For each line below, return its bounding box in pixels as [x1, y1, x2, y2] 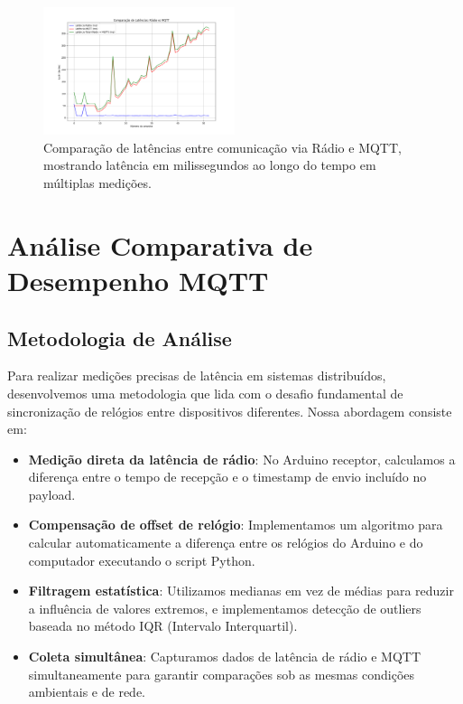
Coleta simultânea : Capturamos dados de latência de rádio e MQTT [28, 647, 421, 666]
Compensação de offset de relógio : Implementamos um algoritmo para [28, 515, 443, 534]
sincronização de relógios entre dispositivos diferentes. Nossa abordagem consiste [7, 401, 452, 420]
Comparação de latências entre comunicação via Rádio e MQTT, [43, 137, 402, 156]
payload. [28, 484, 76, 503]
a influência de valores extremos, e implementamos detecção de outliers [28, 598, 421, 617]
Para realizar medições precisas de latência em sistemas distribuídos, [7, 366, 386, 385]
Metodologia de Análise [7, 324, 232, 352]
